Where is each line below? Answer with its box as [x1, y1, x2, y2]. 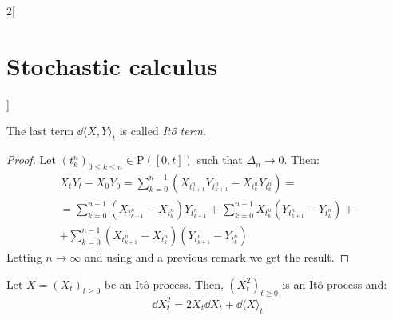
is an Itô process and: [282, 275, 387, 292]
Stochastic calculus [6, 49, 218, 82]
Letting [6, 249, 42, 265]
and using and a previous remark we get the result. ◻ [85, 249, 350, 265]
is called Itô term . [119, 122, 206, 139]
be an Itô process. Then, [104, 275, 224, 292]
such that [196, 151, 243, 168]
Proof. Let [6, 151, 56, 168]
